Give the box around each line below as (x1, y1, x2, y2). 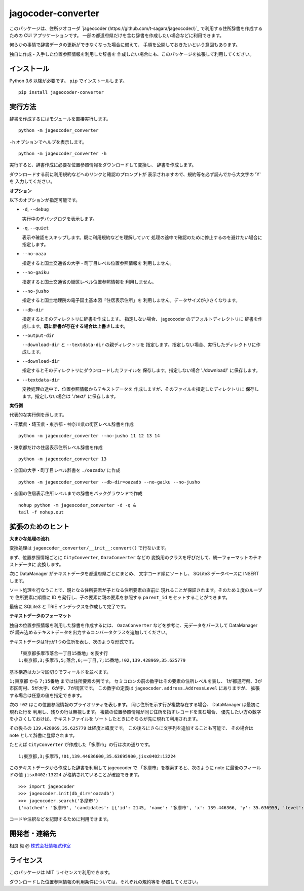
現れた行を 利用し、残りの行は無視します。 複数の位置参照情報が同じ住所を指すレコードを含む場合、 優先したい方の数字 (9, 708, 261, 715)
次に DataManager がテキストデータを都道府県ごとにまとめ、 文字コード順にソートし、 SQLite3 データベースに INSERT (9, 571, 259, 577)
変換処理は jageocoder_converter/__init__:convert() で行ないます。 (9, 545, 169, 551)
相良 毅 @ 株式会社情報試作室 (9, 843, 71, 849)
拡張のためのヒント (9, 522, 69, 531)
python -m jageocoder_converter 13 (18, 456, 107, 462)
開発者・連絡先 (9, 830, 56, 838)
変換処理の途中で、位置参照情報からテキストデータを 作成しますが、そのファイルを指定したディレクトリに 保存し (22, 386, 259, 392)
